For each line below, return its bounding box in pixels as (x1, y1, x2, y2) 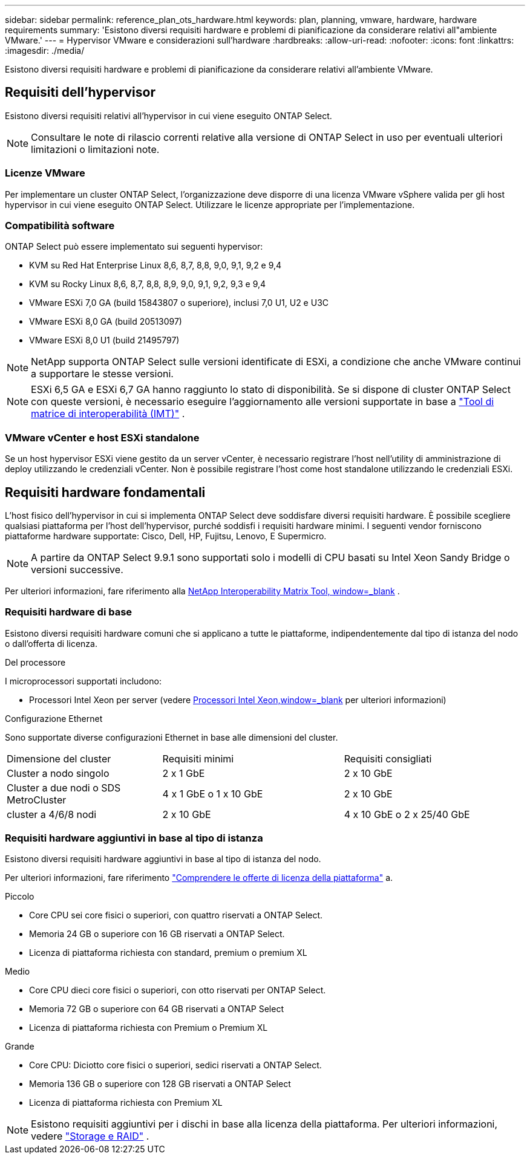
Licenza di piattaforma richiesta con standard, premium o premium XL (29, 947, 307, 958)
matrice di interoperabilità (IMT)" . (31, 407, 185, 420)
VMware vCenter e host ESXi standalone (5, 431, 200, 444)
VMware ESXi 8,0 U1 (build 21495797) (29, 335, 180, 346)
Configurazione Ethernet (5, 713, 103, 724)
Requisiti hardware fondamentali (5, 484, 206, 500)
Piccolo (5, 891, 34, 902)
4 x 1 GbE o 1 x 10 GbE (162, 787, 263, 800)
